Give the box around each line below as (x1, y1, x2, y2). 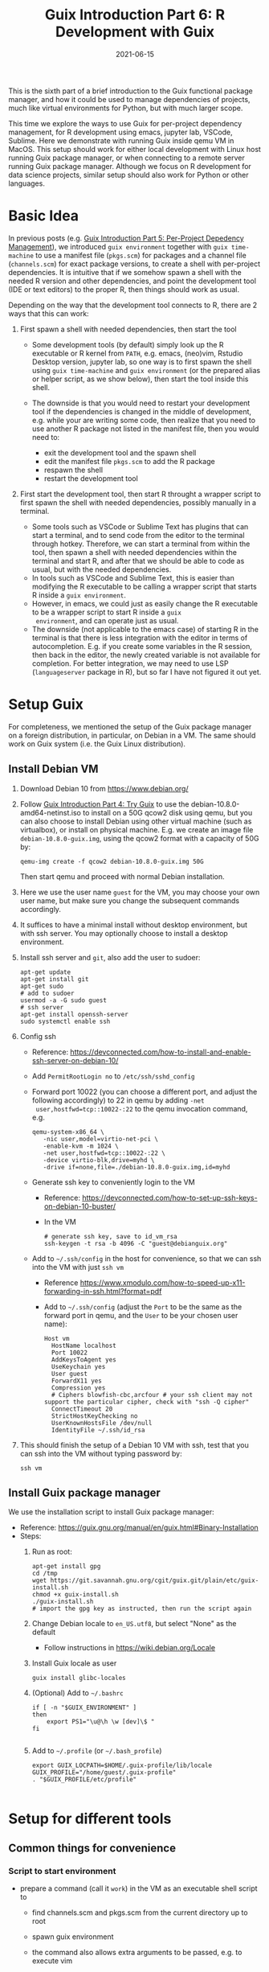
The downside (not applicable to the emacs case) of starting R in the (31, 624, 259, 634)
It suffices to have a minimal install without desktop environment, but (19, 919, 247, 930)
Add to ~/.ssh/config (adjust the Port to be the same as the (43, 1301, 243, 1312)
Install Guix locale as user (31, 1658, 117, 1668)
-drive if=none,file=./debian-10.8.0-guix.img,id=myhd (43, 1163, 230, 1171)
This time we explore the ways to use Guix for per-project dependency (8, 118, 243, 128)
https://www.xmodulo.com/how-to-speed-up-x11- (79, 1277, 246, 1288)
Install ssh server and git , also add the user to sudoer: (19, 952, 201, 962)
